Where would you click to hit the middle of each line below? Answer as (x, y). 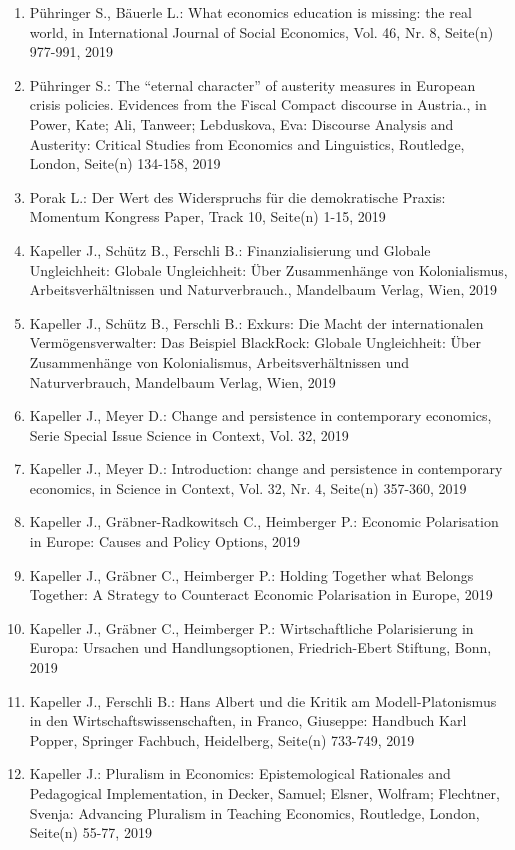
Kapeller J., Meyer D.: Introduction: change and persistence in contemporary (266, 468)
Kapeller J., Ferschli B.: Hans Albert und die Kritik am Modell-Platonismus (263, 700)
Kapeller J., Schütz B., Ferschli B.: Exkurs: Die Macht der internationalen (256, 322)
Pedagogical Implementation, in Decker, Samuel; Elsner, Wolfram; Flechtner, (264, 793)
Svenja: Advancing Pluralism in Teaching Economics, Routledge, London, (254, 812)
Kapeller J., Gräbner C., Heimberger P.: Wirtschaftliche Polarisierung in (251, 627)
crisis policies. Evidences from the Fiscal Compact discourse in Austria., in (258, 104)
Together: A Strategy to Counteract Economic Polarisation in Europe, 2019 (261, 594)
